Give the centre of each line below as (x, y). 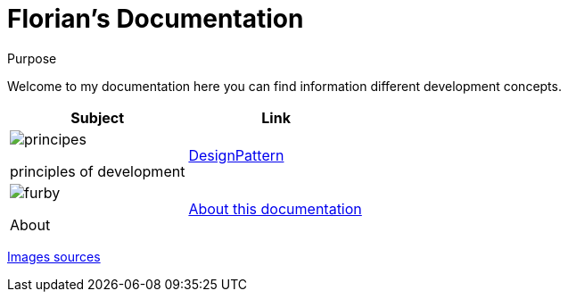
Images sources (54, 256)
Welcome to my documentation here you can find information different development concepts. (284, 86)
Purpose (32, 58)
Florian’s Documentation (156, 19)
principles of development (98, 171)
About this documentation (275, 208)
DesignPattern (236, 155)
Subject (98, 117)
